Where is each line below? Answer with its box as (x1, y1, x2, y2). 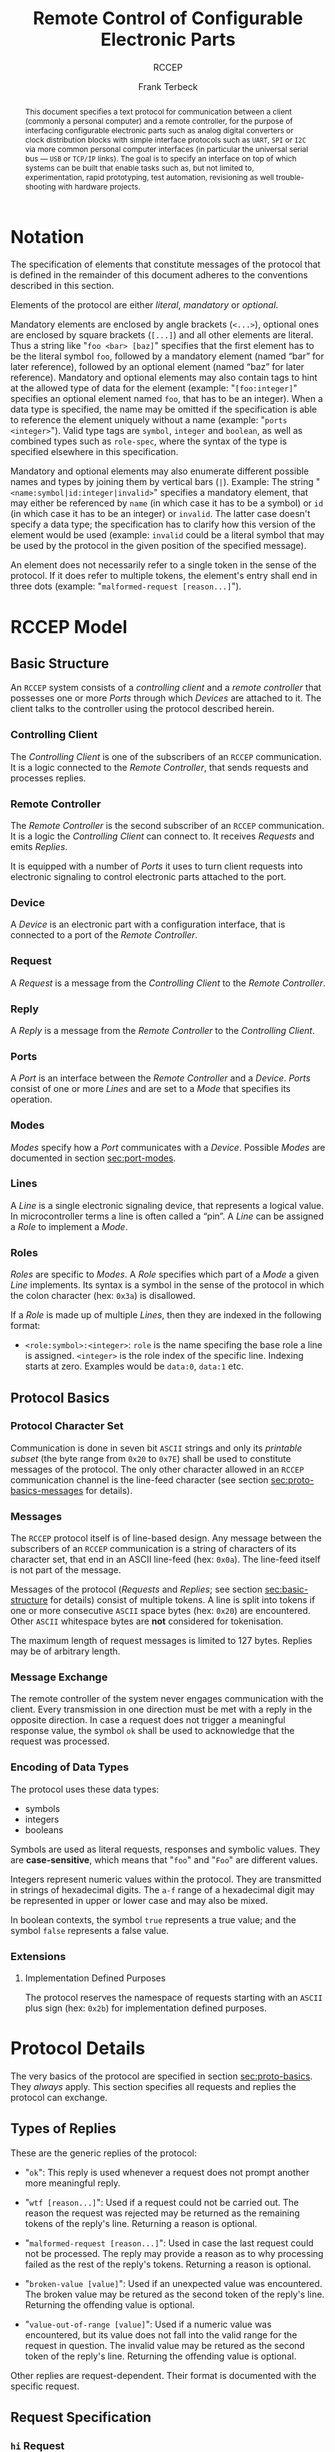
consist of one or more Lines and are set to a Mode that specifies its (10, 1083, 291, 1095)
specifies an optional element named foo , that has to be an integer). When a (10, 393, 323, 405)
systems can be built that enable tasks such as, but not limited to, (24, 162, 255, 173)
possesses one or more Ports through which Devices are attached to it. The (10, 692, 322, 704)
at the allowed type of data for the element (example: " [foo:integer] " (10, 382, 298, 394)
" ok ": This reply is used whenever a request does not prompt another (24, 2166, 310, 2178)
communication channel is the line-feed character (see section (10, 1473, 269, 1486)
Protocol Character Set (10, 1419, 124, 1433)
